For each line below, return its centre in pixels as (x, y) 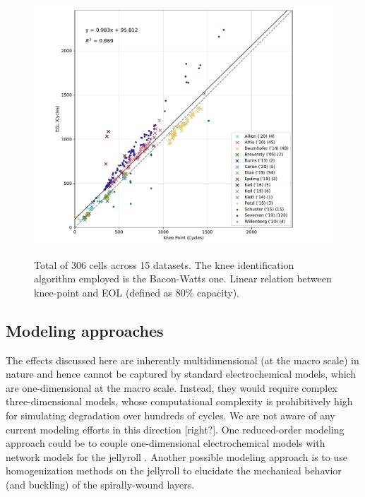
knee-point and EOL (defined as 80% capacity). (137, 292)
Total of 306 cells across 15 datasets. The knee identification (164, 264)
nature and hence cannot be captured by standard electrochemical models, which (181, 374)
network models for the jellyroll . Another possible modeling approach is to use (176, 456)
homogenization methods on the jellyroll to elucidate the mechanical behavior (174, 471)
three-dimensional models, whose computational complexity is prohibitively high (179, 401)
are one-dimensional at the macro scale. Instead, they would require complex (172, 387)
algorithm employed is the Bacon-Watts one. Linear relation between (183, 279)
